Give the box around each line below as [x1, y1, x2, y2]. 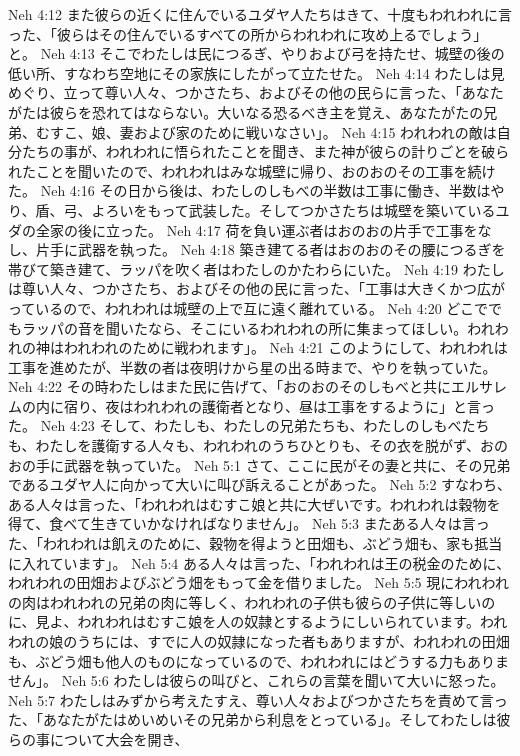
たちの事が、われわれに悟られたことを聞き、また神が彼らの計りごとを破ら [21, 141, 510, 162]
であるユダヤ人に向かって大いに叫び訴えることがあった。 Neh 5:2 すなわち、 [8, 474, 512, 495]
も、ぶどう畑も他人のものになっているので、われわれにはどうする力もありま [8, 650, 509, 671]
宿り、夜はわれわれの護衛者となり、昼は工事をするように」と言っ [63, 395, 496, 416]
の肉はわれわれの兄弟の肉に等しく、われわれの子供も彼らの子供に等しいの [8, 591, 496, 612]
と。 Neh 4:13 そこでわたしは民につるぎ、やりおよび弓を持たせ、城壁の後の [8, 43, 505, 64]
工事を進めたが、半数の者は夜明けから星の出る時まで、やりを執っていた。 [8, 356, 497, 377]
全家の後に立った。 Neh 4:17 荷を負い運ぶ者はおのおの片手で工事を [35, 219, 478, 240]
